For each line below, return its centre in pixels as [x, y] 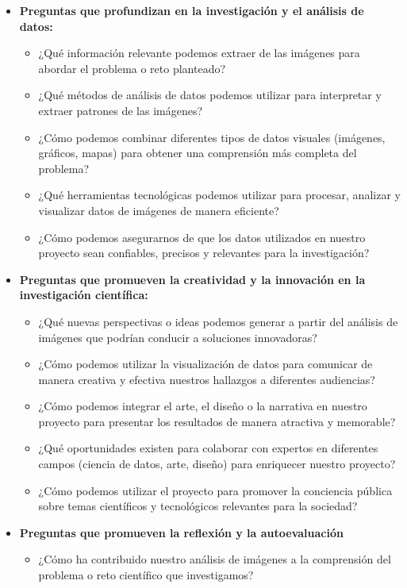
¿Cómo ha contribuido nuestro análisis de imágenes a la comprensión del [215, 559]
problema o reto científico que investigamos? [146, 575]
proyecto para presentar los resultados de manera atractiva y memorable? [217, 421]
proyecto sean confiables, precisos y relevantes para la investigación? [204, 253]
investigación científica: [84, 295]
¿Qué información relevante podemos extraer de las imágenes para [199, 53]
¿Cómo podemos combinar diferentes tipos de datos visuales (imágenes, [212, 137]
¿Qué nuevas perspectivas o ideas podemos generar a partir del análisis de [218, 321]
